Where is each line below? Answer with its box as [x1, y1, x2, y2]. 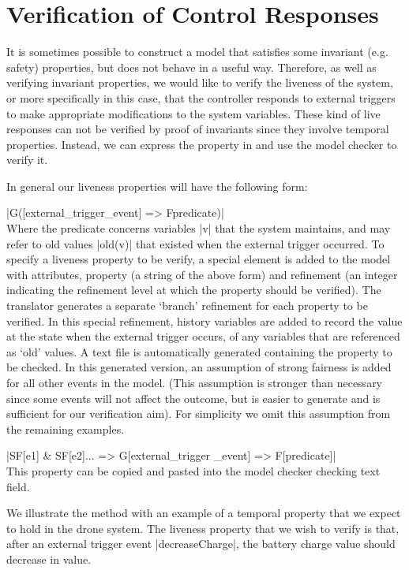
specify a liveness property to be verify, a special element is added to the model [6, 251, 391, 267]
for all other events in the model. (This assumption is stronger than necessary [6, 374, 383, 390]
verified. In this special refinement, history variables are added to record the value [6, 312, 403, 329]
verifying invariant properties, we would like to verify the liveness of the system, [6, 74, 393, 91]
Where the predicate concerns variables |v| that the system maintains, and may [6, 220, 391, 237]
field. [6, 478, 30, 494]
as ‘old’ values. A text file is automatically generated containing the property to [6, 343, 392, 360]
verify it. [6, 151, 48, 168]
